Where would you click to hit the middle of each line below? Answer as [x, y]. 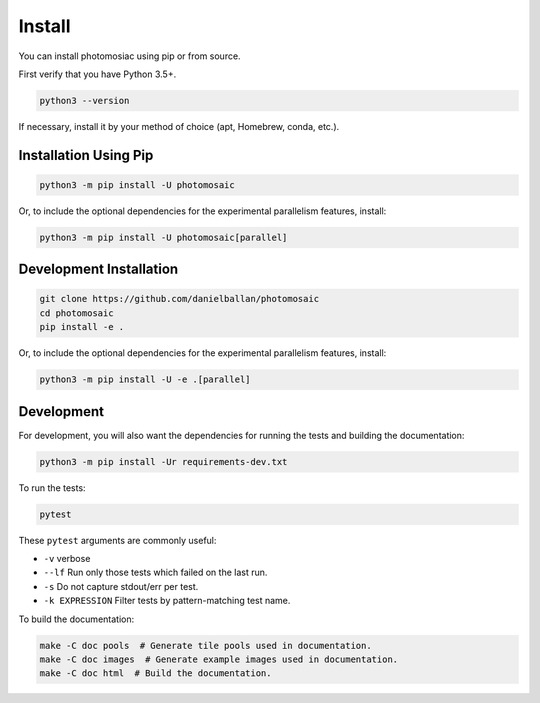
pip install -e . [82, 327]
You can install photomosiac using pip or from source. [129, 56]
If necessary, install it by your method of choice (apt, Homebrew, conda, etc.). [179, 126]
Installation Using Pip [86, 155]
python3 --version [84, 100]
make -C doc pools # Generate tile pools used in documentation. [205, 645]
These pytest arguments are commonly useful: [117, 540]
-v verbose [67, 559]
